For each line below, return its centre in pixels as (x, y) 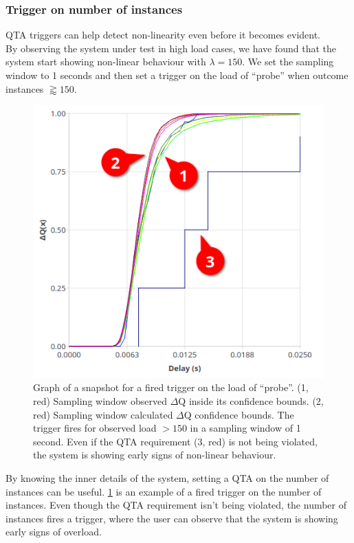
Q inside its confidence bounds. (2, (251, 401)
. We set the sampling (288, 62)
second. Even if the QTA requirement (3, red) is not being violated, (175, 441)
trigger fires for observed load (95, 428)
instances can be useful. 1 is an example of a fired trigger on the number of (164, 491)
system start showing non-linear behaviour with (106, 62)
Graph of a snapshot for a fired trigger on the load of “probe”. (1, (171, 387)
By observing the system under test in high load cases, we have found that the (171, 48)
